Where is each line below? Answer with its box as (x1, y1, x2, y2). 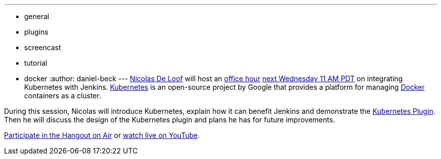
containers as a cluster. (24, 91, 101, 100)
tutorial (24, 59, 47, 67)
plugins (24, 28, 48, 36)
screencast (24, 43, 61, 52)
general (24, 12, 49, 21)
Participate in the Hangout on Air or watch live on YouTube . (4, 131, 200, 139)
